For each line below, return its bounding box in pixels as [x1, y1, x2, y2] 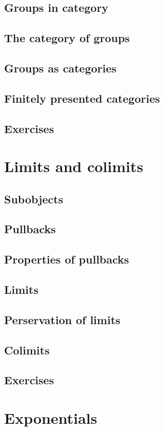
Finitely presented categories [4, 90, 160, 106]
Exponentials [4, 407, 97, 428]
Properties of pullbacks [4, 251, 129, 267]
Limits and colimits [4, 156, 143, 177]
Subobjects [4, 191, 64, 207]
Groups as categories [4, 60, 117, 76]
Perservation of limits [4, 311, 120, 327]
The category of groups [4, 30, 130, 46]
